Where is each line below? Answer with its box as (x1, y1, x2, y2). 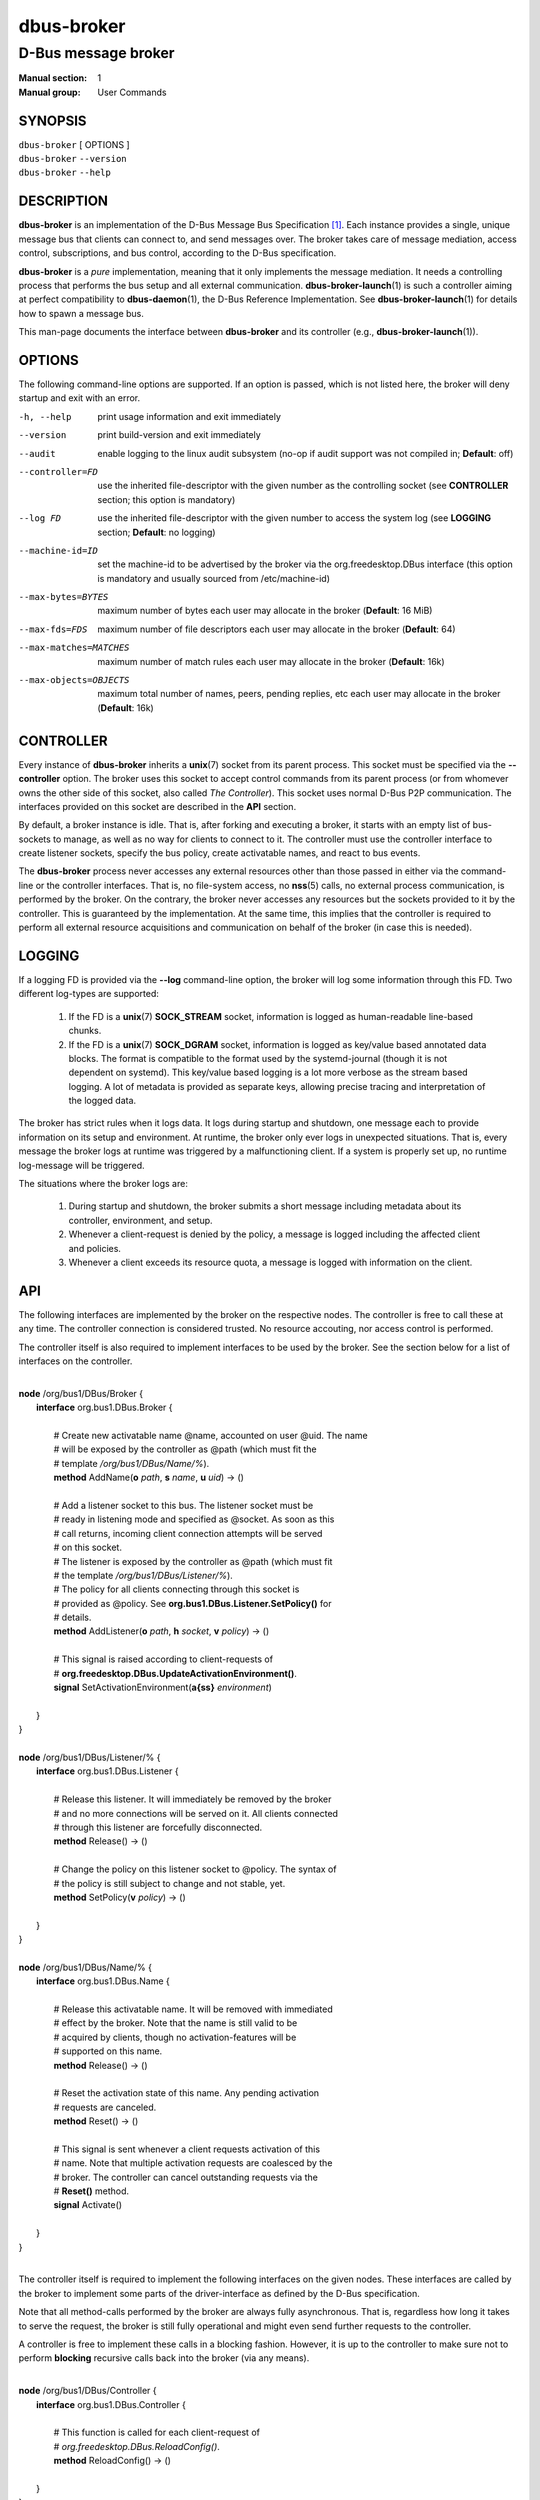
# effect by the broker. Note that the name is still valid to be (53, 2017, 298, 2029)
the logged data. (68, 1095, 137, 1107)
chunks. (68, 1025, 102, 1037)
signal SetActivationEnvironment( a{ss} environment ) (53, 1681, 272, 1694)
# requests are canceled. (53, 2101, 157, 2113)
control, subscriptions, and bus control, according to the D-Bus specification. (18, 247, 337, 259)
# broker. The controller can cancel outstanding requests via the (53, 2171, 319, 2183)
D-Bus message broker (18, 44, 175, 62)
